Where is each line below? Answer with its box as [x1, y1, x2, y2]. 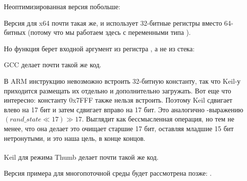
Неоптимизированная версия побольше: [4, 1, 120, 11]
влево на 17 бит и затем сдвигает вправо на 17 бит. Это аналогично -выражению [4, 104, 244, 114]
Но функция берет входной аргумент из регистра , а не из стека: [4, 43, 195, 53]
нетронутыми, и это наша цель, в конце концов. [4, 133, 146, 143]
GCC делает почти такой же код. [4, 60, 101, 70]
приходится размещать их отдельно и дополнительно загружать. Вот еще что [4, 85, 231, 95]
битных [4, 27, 26, 37]
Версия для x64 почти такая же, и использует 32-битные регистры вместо [4, 17, 222, 28]
